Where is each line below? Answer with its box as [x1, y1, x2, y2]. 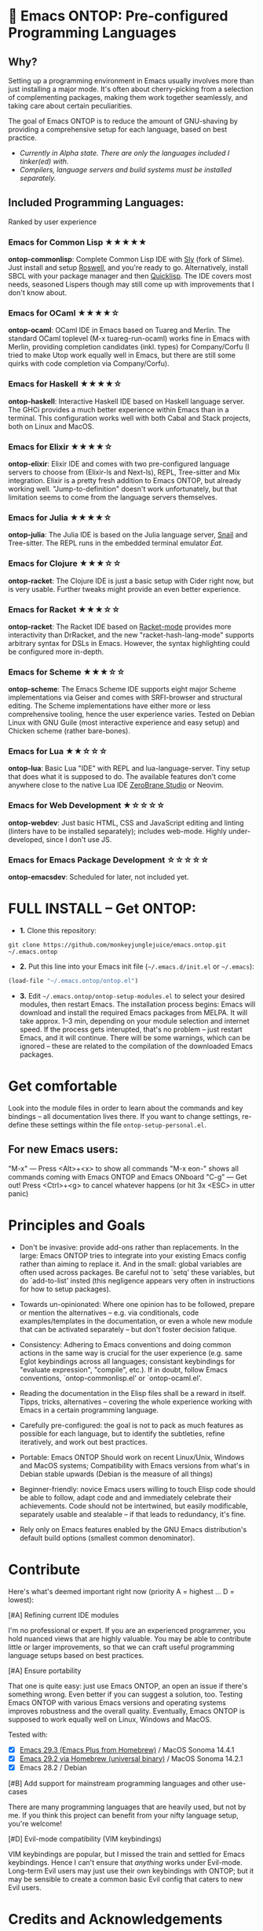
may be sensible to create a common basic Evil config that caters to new [8, 1874, 243, 1884]
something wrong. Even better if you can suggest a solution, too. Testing [8, 1689, 243, 1699]
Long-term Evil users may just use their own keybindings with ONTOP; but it [8, 1866, 254, 1875]
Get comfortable [8, 1077, 118, 1095]
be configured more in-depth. [8, 647, 104, 656]
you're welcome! [8, 1818, 63, 1828]
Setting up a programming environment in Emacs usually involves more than [8, 76, 254, 85]
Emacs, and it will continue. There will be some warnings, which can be [19, 1032, 251, 1042]
